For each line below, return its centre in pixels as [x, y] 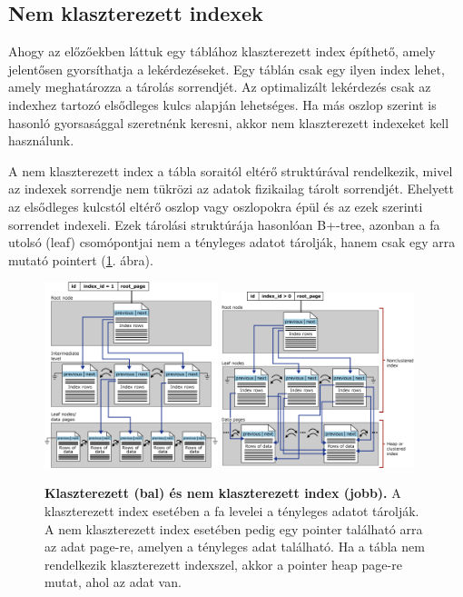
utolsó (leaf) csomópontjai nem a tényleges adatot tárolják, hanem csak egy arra [232, 242]
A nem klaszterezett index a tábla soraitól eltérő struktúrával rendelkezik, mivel [231, 170]
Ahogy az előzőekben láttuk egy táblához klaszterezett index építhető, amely [222, 51]
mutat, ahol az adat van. [113, 582]
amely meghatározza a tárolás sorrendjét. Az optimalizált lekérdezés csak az [220, 87]
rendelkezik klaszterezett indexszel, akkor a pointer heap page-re [223, 564]
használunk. [41, 140]
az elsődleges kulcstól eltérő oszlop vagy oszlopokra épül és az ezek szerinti [216, 206]
